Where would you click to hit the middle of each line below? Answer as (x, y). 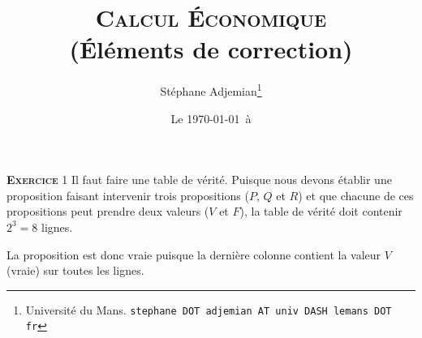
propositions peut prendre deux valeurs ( (108, 211)
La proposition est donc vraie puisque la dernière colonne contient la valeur (194, 254)
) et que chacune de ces (356, 195)
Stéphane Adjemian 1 (211, 90)
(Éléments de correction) (211, 49)
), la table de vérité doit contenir (321, 211)
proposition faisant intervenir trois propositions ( (128, 195)
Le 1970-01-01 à (211, 118)
